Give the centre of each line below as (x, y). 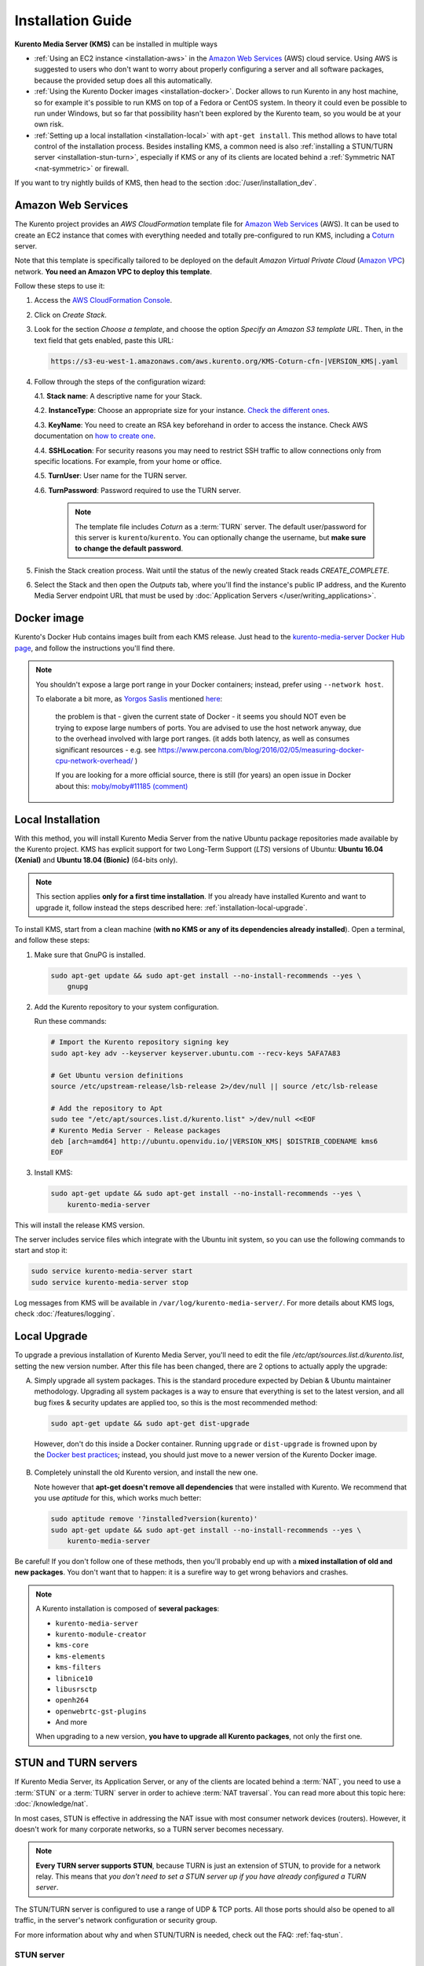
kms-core (72, 1645)
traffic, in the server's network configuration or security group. (116, 1920)
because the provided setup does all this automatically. (123, 80)
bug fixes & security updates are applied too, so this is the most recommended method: (176, 1402)
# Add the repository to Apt (107, 1108)
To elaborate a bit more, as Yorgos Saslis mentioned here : (129, 698)
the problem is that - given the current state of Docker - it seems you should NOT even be (201, 716)
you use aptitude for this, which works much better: (118, 1498)
